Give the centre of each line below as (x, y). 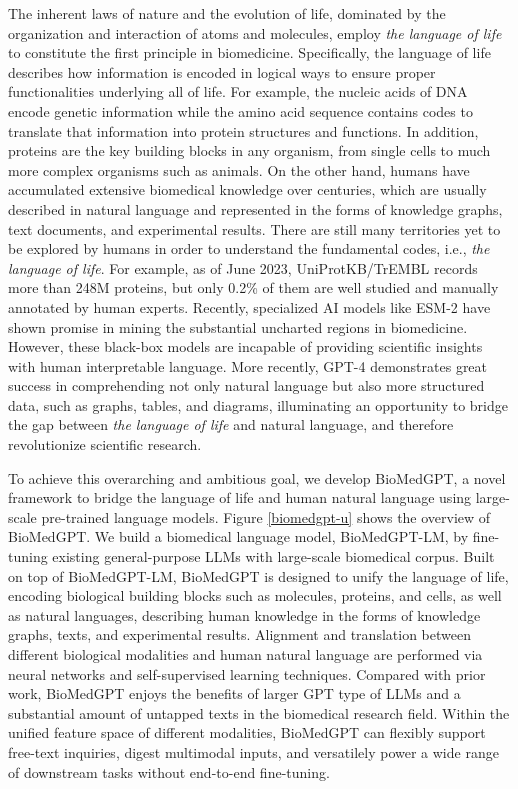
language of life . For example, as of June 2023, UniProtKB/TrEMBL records (243, 267)
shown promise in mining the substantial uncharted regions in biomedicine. (238, 326)
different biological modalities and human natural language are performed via (245, 654)
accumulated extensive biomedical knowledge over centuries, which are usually (247, 189)
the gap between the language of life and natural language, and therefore (231, 424)
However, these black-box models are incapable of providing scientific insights (245, 346)
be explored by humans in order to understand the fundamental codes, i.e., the (249, 248)
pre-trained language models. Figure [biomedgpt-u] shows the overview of (266, 516)
